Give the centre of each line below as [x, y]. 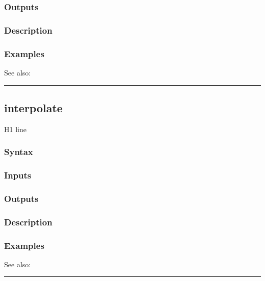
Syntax [19, 152]
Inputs [18, 175]
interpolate [33, 107]
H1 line [15, 129]
